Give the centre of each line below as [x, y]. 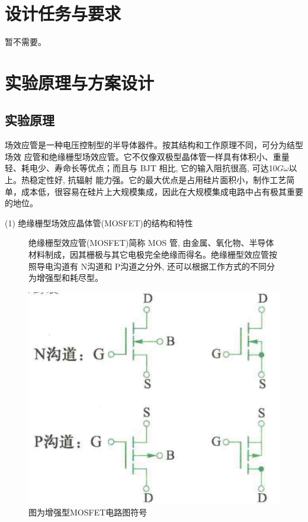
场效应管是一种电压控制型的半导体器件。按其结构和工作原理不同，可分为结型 [154, 145]
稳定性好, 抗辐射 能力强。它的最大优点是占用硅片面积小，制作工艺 [158, 180]
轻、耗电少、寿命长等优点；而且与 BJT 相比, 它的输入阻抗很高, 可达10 [141, 168]
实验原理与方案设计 [80, 82]
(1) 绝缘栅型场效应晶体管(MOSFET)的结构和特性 [99, 222]
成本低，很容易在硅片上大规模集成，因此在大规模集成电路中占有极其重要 [162, 191]
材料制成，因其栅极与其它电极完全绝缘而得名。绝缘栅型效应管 [149, 254]
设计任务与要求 [63, 13]
